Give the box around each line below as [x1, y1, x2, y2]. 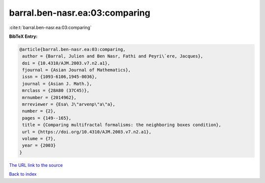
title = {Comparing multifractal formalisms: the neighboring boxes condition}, [22, 122, 222, 128]
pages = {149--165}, [22, 115, 72, 121]
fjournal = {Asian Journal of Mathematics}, [22, 67, 131, 73]
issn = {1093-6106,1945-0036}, [22, 74, 98, 79]
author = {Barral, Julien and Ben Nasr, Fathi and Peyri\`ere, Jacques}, [22, 53, 204, 59]
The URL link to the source [9, 162, 63, 168]
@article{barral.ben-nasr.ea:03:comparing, [19, 47, 126, 52]
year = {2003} [22, 143, 56, 148]
